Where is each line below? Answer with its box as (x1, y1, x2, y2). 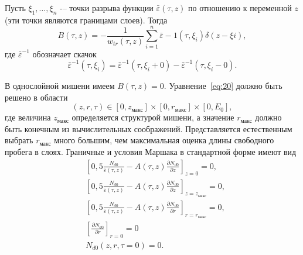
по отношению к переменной (188, 2, 292, 13)
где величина (5, 111, 51, 123)
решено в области (5, 91, 68, 103)
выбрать (5, 134, 33, 146)
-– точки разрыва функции (59, 2, 154, 13)
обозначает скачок (32, 47, 97, 60)
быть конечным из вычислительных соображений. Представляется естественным (5, 122, 292, 135)
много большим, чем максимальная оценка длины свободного (54, 134, 274, 146)
